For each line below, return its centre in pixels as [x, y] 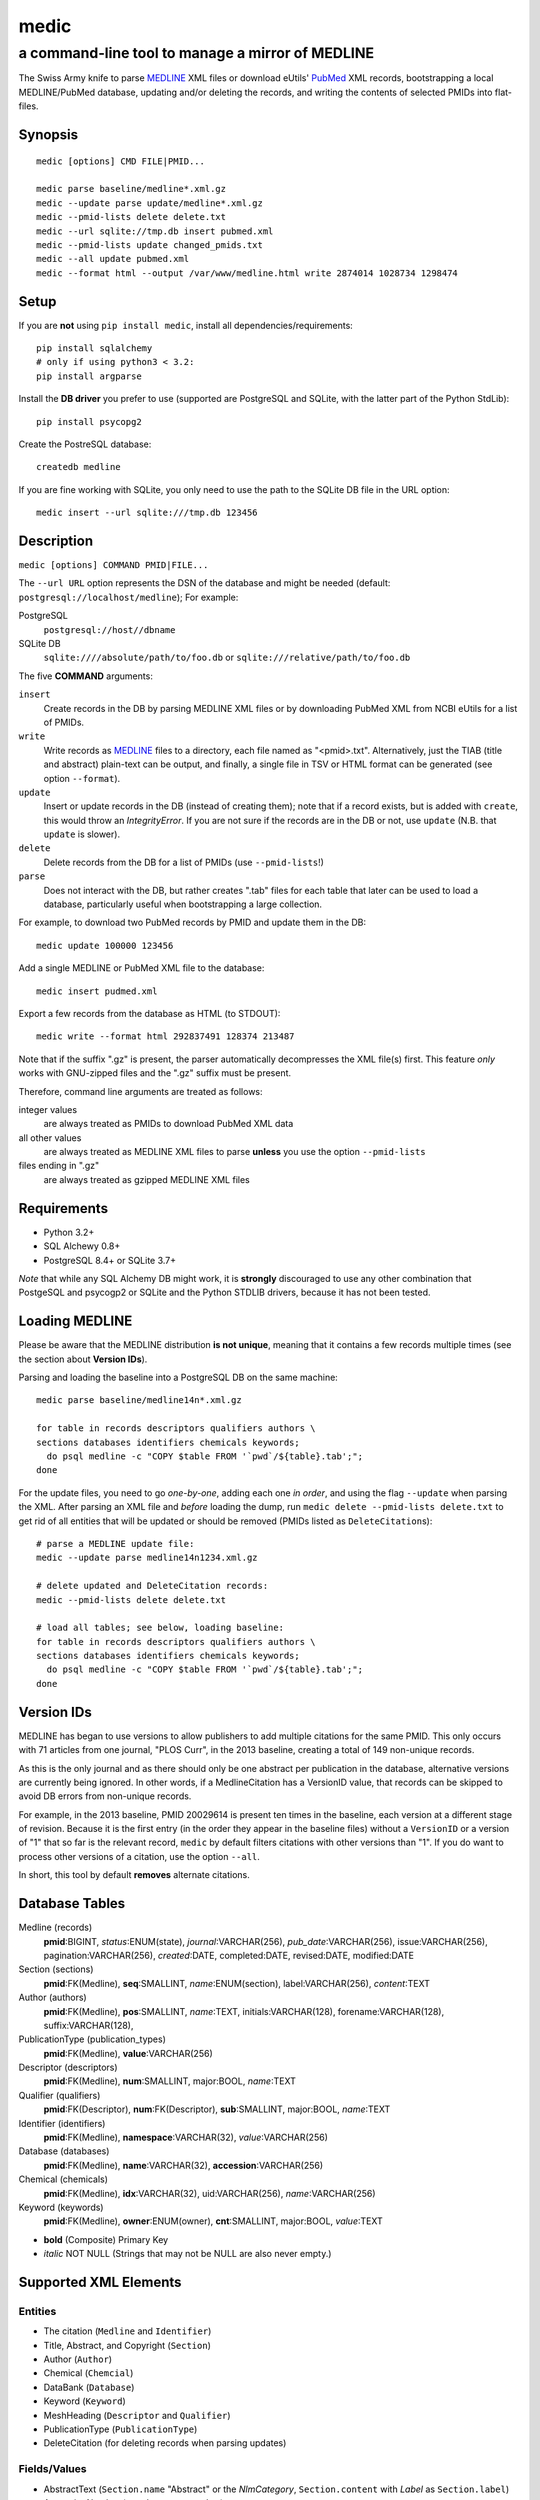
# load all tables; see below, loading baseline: [160, 1628]
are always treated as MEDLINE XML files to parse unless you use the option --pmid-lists [234, 1152]
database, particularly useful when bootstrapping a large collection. [183, 904]
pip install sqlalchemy [94, 348]
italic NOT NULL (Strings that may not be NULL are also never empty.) [187, 2254]
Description [56, 540]
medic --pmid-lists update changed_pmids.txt [150, 244]
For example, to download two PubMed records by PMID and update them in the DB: [192, 922]
